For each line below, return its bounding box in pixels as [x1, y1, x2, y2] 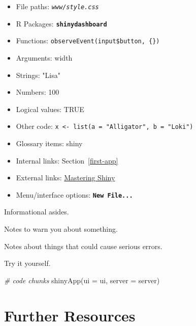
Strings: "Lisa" [16, 69, 60, 80]
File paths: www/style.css [16, 1, 99, 11]
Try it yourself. [4, 258, 51, 268]
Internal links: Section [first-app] [16, 155, 118, 166]
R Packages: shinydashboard [16, 18, 107, 29]
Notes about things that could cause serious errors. [4, 240, 162, 251]
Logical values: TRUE [16, 103, 84, 114]
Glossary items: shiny [16, 138, 83, 148]
